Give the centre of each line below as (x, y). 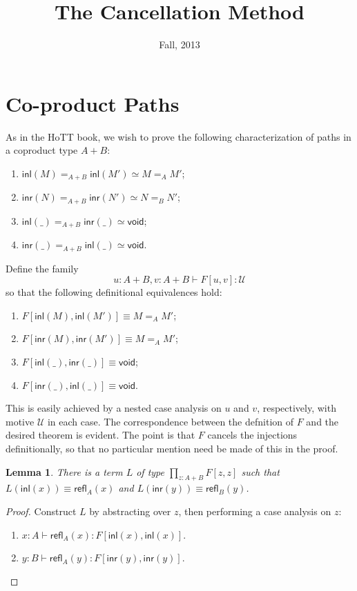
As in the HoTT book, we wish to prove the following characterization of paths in (178, 136)
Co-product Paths (93, 103)
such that (260, 471)
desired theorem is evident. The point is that (100, 435)
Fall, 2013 (180, 44)
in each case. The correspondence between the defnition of (171, 421)
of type (150, 471)
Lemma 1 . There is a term (64, 471)
